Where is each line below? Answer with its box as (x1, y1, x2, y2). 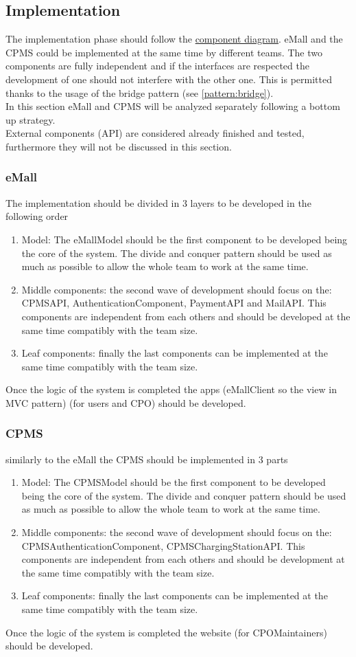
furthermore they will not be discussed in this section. (5, 139, 232, 153)
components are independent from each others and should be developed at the (21, 309, 351, 323)
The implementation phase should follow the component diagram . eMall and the (5, 32, 343, 46)
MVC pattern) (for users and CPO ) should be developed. (5, 395, 246, 410)
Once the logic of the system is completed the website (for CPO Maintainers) (5, 625, 327, 639)
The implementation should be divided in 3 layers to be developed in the (5, 195, 311, 210)
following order (5, 209, 69, 223)
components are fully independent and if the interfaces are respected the (5, 58, 309, 73)
